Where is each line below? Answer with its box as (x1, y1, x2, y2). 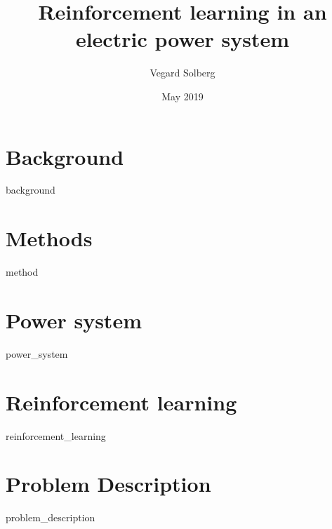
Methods (6, 224, 93, 253)
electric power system (75, 25, 290, 53)
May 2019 (161, 88, 204, 103)
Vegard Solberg (150, 65, 215, 80)
